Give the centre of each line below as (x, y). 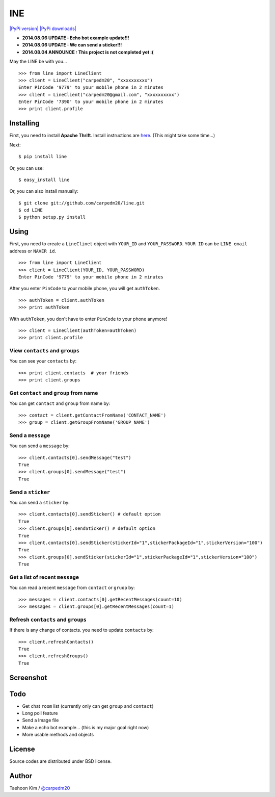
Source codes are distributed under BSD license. (61, 761)
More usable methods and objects (58, 735)
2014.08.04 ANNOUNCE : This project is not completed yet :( (88, 52)
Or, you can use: (27, 168)
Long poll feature (40, 713)
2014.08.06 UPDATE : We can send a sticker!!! (72, 45)
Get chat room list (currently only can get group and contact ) (88, 706)
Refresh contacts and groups (48, 620)
